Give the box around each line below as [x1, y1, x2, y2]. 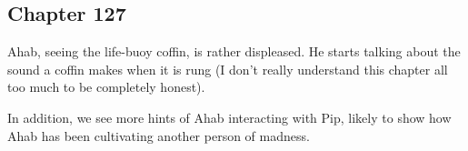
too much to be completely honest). [7, 77, 205, 96]
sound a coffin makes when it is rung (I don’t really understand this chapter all [7, 59, 448, 78]
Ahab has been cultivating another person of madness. [7, 126, 310, 145]
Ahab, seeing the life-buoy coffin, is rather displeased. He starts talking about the [7, 42, 461, 61]
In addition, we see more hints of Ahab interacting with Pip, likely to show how [7, 107, 452, 126]
